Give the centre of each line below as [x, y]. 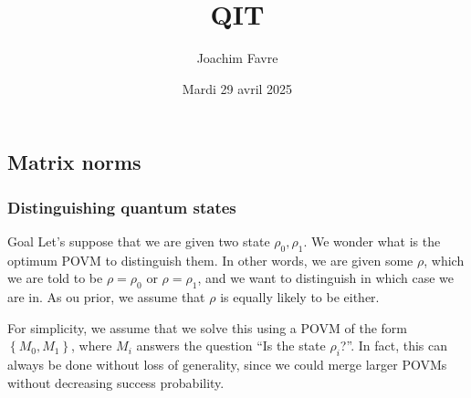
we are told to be [55, 278]
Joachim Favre [237, 58]
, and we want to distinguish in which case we [325, 278]
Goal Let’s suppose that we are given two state [139, 241]
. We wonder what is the [372, 241]
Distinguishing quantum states [122, 207]
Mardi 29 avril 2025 [237, 88]
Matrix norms [74, 162]
